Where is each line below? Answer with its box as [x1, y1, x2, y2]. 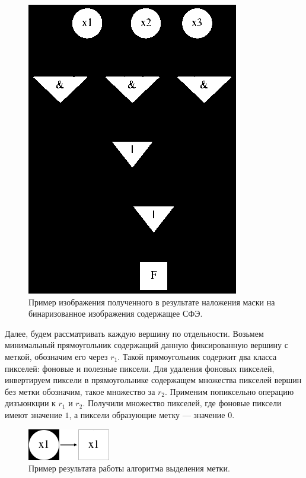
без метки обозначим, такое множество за [5, 385, 155, 397]
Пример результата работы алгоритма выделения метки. [28, 462, 230, 474]
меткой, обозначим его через [5, 350, 108, 362]
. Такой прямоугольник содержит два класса [117, 350, 277, 362]
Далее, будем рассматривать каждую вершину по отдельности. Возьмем [5, 327, 264, 339]
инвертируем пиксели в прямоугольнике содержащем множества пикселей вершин [5, 374, 302, 386]
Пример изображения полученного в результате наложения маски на [28, 295, 275, 308]
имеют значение [5, 408, 62, 420]
